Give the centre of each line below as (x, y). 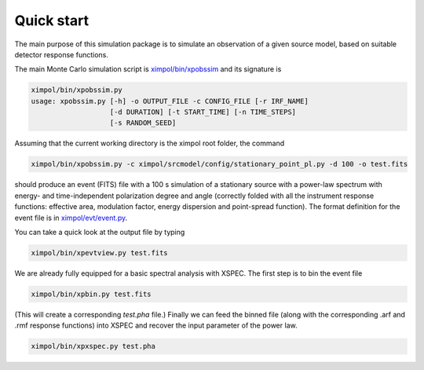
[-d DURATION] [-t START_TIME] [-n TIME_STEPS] (203, 112)
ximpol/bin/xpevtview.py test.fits (99, 253)
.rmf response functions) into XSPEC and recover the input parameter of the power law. (156, 325)
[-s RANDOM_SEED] (143, 123)
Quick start (52, 20)
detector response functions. (62, 54)
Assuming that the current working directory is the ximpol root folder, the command (150, 143)
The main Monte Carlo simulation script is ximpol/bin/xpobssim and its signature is (148, 69)
